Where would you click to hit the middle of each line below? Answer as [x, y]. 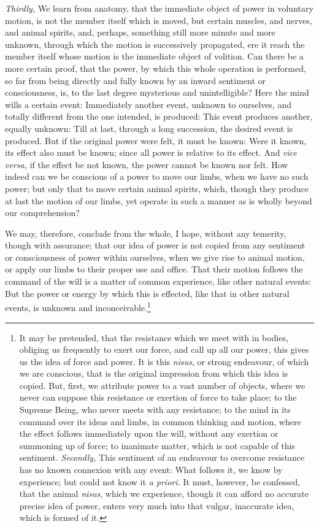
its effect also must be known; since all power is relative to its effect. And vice [151, 152]
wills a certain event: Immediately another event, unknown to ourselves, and [148, 104]
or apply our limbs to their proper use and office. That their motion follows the [154, 269]
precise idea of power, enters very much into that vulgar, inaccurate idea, [157, 505]
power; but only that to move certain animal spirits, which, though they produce [157, 188]
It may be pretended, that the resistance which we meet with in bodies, [154, 337]
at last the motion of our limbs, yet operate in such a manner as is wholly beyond [159, 200]
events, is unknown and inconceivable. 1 [78, 306]
